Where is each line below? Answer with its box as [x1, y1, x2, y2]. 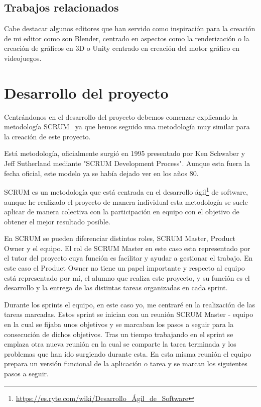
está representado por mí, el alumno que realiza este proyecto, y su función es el [4, 272, 250, 283]
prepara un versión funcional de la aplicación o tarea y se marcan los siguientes [4, 358, 247, 369]
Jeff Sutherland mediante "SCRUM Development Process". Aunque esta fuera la [4, 158, 250, 169]
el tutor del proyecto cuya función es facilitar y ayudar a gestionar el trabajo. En [4, 253, 253, 263]
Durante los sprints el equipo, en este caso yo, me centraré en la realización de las [4, 299, 255, 309]
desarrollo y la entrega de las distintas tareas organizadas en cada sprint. [4, 282, 228, 293]
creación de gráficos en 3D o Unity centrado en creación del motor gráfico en [4, 43, 240, 53]
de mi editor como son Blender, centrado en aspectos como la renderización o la [4, 33, 249, 43]
